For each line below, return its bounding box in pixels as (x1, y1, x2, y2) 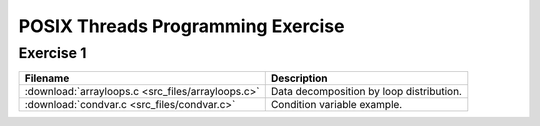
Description (270, 71, 329, 85)
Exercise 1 (18, 44, 87, 62)
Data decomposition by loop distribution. (270, 85, 462, 99)
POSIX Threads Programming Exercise (18, 15, 345, 37)
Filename (24, 71, 70, 85)
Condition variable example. (270, 98, 403, 112)
